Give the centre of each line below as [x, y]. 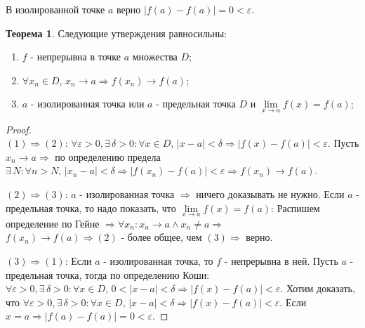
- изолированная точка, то [158, 260]
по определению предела [108, 156]
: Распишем [296, 208]
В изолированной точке [55, 9]
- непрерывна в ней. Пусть [281, 260]
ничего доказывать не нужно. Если [270, 193]
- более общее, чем [161, 237]
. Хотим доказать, [318, 288]
